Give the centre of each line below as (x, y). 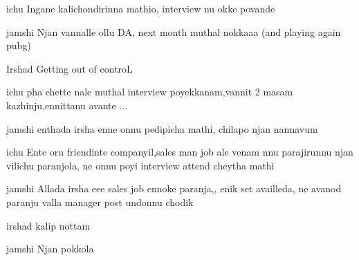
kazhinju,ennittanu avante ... (67, 105)
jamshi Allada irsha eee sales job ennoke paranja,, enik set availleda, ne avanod (174, 188)
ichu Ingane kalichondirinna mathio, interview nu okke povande (141, 8)
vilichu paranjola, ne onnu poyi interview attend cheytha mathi (140, 165)
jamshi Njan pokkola (50, 249)
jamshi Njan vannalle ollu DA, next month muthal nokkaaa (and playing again (174, 31)
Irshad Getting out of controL (70, 68)
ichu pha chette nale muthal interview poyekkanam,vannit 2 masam (150, 92)
